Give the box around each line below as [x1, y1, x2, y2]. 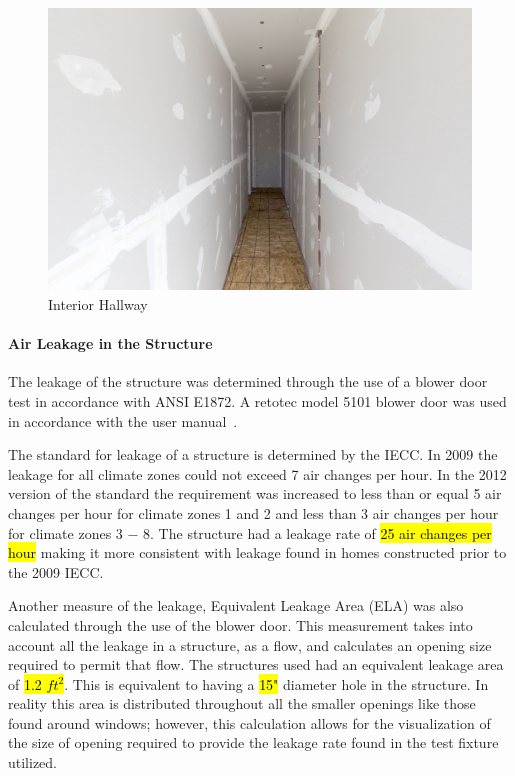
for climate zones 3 [8, 522, 123, 543]
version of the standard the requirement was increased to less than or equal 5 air [8, 483, 502, 504]
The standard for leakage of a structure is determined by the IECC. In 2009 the [8, 444, 498, 465]
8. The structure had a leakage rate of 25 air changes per [143, 522, 492, 543]
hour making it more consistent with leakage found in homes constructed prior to [8, 542, 507, 563]
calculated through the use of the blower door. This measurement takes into [8, 614, 473, 635]
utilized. [8, 752, 58, 773]
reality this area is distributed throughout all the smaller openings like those [8, 693, 476, 714]
